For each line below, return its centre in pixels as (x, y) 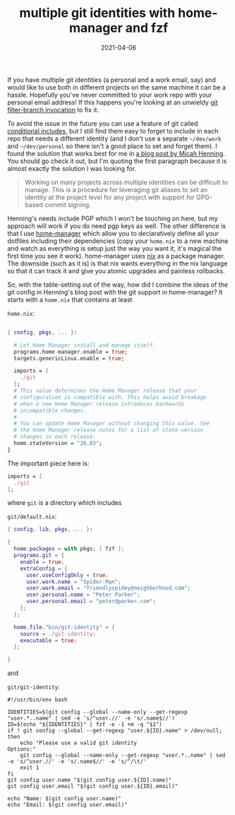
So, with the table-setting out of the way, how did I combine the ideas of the (117, 285)
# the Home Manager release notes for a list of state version (108, 430)
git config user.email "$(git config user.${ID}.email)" (93, 786)
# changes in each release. (55, 437)
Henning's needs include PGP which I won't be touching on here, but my (113, 218)
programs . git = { (39, 556)
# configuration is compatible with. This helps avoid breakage (110, 397)
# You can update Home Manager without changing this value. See (112, 424)
